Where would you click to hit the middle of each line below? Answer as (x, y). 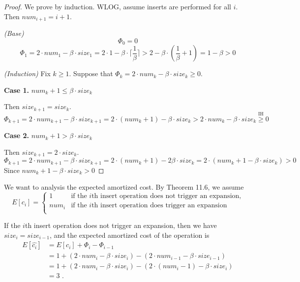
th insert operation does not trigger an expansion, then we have (121, 225)
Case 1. (17, 90)
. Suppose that (91, 73)
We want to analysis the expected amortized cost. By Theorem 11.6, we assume (124, 186)
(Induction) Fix (27, 73)
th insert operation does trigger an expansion (159, 206)
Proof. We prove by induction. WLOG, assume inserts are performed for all (118, 6)
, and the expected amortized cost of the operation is (129, 235)
